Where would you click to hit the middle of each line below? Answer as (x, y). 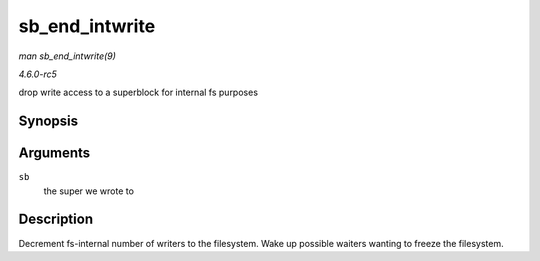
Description (56, 219)
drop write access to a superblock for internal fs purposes (138, 92)
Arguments (54, 153)
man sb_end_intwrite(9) (67, 56)
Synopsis (48, 121)
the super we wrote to (89, 191)
